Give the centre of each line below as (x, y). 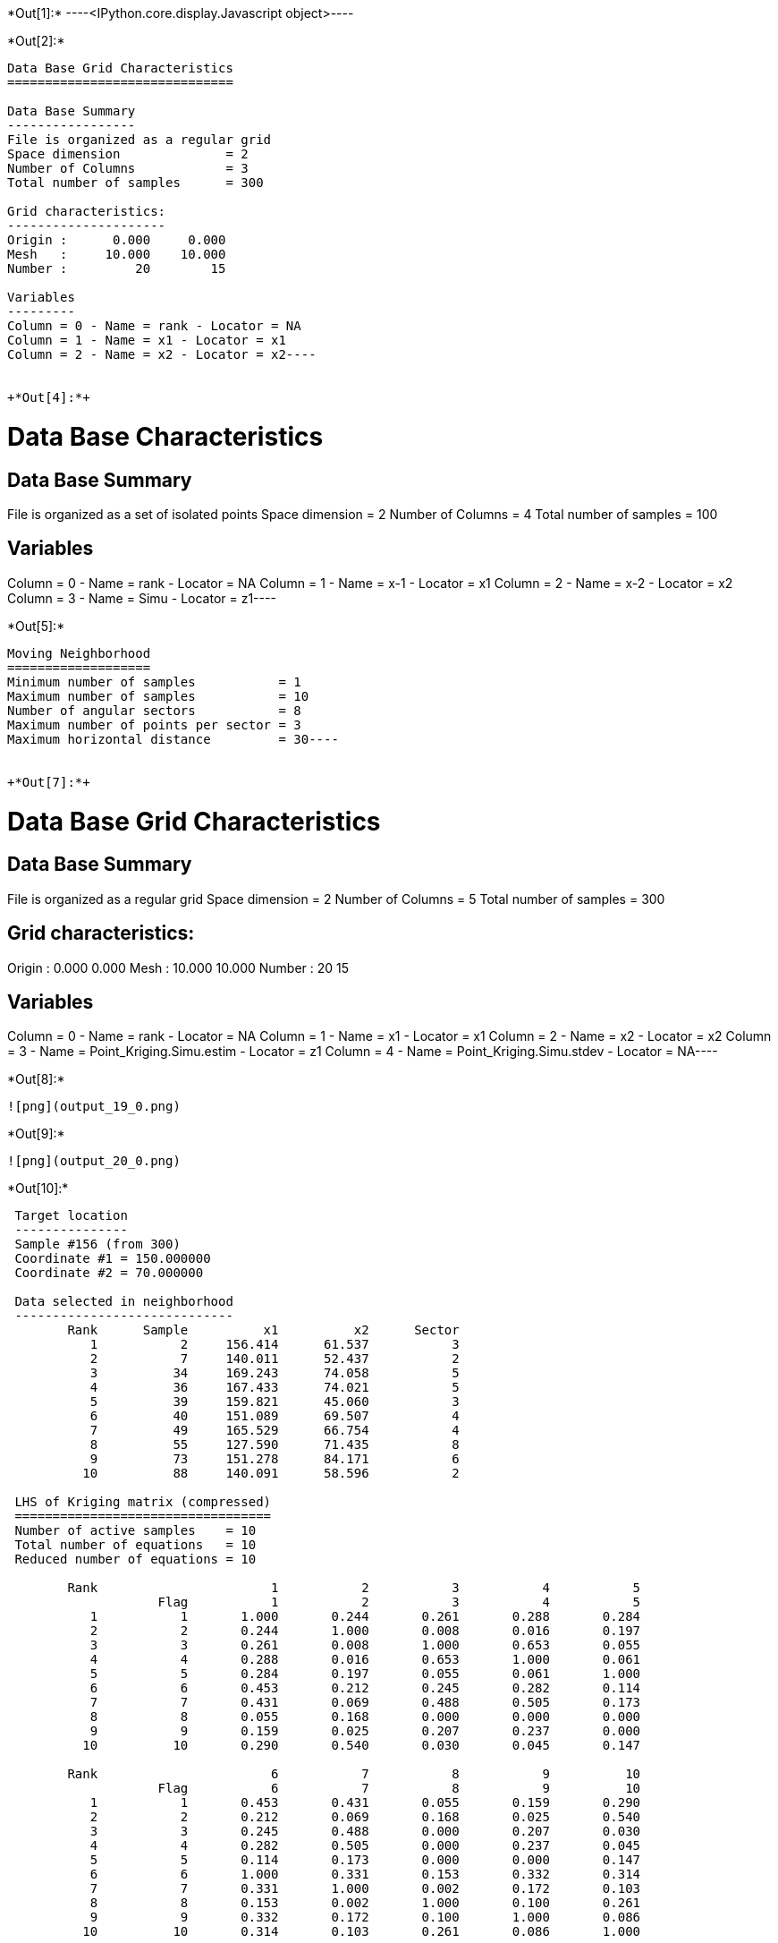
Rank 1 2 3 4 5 (354, 1588)
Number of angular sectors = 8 (154, 710)
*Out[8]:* (36, 1079)
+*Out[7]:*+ (49, 782)
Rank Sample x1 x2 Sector (263, 1330)
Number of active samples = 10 (135, 1531)
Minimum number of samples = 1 (154, 682)
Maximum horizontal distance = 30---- (173, 739)
